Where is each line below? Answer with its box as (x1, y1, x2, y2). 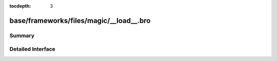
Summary (9, 32, 35, 39)
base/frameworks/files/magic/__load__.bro (9, 16, 151, 25)
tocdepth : (9, 3, 31, 9)
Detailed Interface (9, 46, 56, 53)
